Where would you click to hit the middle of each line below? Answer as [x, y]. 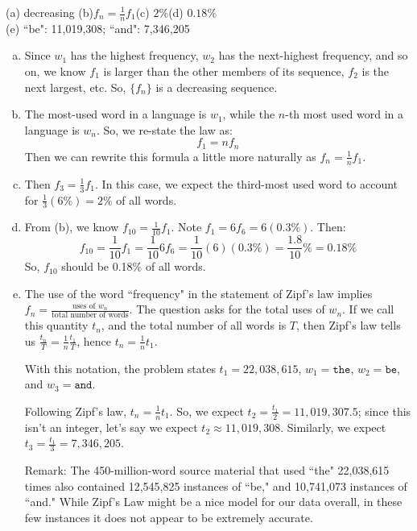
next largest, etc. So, [75, 87]
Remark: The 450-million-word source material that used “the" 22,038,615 [207, 470]
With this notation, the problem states [120, 368]
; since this [384, 411]
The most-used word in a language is [116, 114]
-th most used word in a [345, 114]
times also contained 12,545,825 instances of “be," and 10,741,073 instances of [216, 485]
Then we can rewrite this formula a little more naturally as [170, 156]
